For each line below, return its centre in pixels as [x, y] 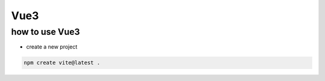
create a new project [52, 47]
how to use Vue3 [46, 32]
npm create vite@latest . [62, 63]
